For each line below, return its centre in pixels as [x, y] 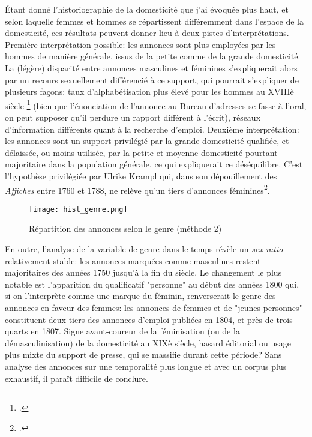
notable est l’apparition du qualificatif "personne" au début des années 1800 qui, [152, 284]
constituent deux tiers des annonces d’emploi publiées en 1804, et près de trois [149, 319]
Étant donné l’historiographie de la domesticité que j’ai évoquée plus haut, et [147, 9]
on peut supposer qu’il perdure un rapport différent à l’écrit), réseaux [133, 117]
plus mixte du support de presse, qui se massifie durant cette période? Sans [143, 354]
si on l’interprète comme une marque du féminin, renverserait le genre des [140, 296]
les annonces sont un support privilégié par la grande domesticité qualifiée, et [147, 141]
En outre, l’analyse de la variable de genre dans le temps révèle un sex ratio [144, 249]
